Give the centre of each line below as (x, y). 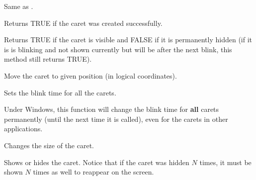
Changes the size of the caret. (49, 145)
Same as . (19, 6)
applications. (23, 129)
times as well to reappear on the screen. (93, 172)
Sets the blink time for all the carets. (60, 92)
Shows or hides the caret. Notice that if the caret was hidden (97, 162)
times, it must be (225, 162)
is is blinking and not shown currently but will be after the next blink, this (118, 49)
